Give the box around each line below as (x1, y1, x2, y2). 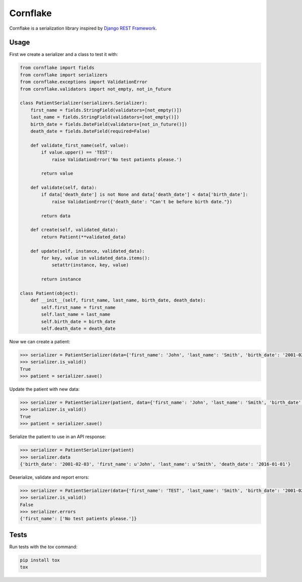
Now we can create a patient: (9, 338, 70, 344)
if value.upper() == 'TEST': (41, 150, 113, 156)
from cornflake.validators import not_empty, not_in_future (20, 86, 172, 92)
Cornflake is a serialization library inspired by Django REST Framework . (9, 25, 157, 31)
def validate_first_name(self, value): (30, 142, 129, 148)
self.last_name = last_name (41, 312, 111, 317)
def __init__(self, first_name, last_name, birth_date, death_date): (30, 298, 206, 303)
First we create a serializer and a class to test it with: (9, 51, 118, 57)
